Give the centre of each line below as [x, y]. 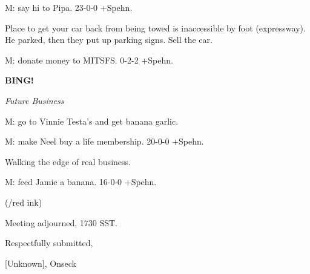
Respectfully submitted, [49, 243]
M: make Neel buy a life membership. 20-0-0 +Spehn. [104, 141]
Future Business [35, 100]
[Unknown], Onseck [41, 263]
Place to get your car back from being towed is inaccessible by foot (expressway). [155, 28]
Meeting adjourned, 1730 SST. [61, 222]
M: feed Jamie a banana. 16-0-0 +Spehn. [81, 182]
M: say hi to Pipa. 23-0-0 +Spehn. [69, 7]
